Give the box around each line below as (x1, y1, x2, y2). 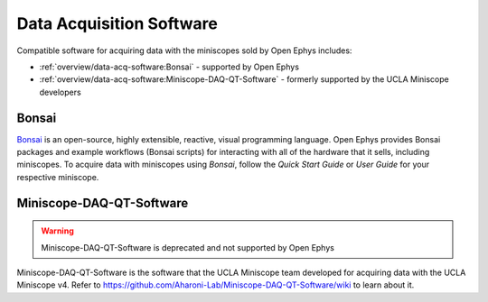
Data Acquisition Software (16, 14, 219, 33)
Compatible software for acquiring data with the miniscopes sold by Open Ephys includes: (16, 45, 352, 56)
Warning (41, 225, 74, 236)
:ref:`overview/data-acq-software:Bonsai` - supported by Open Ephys (39, 61, 300, 72)
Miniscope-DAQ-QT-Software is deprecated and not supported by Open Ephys (41, 242, 334, 252)
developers (39, 87, 81, 97)
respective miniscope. (16, 171, 99, 182)
